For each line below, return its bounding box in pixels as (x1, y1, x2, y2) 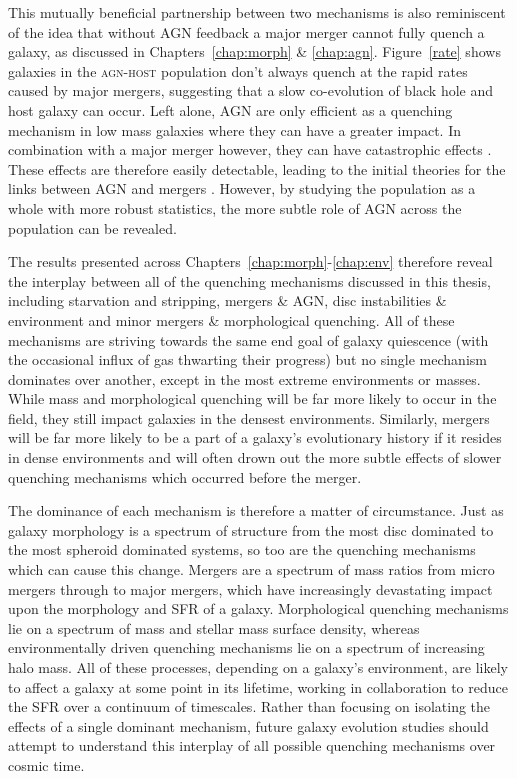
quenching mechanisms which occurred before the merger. (8, 466, 362, 487)
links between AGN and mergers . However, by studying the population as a (8, 178, 476, 199)
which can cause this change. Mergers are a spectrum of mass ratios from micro (8, 559, 495, 580)
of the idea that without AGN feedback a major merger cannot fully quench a (8, 21, 485, 42)
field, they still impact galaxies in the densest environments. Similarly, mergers (8, 407, 490, 428)
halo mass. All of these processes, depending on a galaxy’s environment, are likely (8, 657, 508, 677)
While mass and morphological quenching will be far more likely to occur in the (8, 388, 497, 409)
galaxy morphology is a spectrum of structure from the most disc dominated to (8, 519, 494, 540)
